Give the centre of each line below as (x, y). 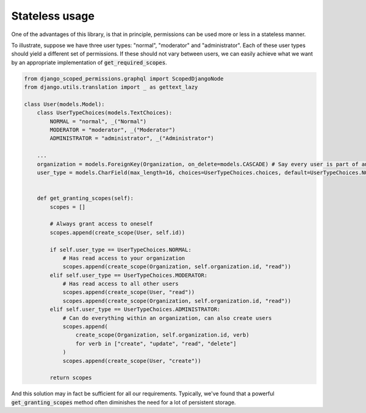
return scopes (71, 378)
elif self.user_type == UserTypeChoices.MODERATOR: (129, 275)
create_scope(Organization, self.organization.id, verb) (162, 335)
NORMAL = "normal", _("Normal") (98, 121)
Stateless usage (53, 16)
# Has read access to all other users (121, 284)
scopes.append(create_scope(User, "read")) (129, 292)
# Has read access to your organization (124, 258)
